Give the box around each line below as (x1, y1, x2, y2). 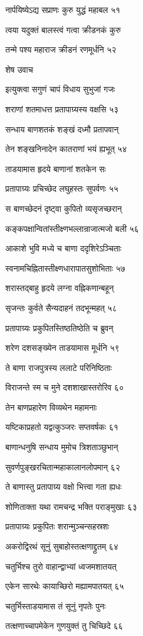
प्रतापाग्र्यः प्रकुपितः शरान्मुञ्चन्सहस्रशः (5, 520, 109, 532)
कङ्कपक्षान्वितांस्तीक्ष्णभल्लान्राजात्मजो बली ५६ (5, 222, 139, 234)
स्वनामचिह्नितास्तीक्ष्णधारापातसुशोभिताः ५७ (5, 261, 125, 274)
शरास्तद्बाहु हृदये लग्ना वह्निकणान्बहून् (5, 282, 114, 294)
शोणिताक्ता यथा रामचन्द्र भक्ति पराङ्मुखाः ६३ (5, 500, 137, 512)
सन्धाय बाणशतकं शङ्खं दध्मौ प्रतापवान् (5, 122, 119, 135)
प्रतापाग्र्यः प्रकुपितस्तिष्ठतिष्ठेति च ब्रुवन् (5, 321, 114, 334)
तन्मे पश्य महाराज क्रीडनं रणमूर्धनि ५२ (5, 43, 117, 56)
